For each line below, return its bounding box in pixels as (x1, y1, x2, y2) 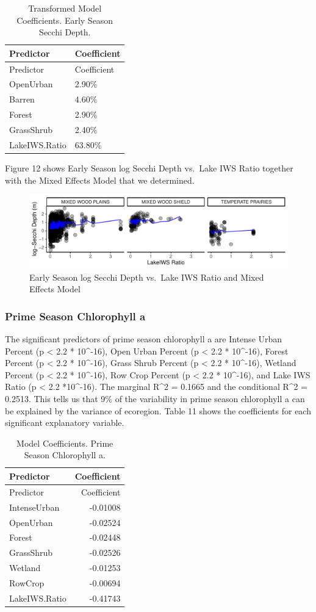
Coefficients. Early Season (16, 13, 113, 26)
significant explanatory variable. (5, 416, 124, 429)
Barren (9, 93, 35, 106)
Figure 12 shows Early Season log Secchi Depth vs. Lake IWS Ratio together (5, 161, 293, 174)
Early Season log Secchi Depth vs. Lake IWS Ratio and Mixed (29, 270, 264, 283)
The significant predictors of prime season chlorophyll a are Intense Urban (5, 333, 282, 345)
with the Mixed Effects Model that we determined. (5, 173, 195, 186)
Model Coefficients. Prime (16, 436, 113, 449)
